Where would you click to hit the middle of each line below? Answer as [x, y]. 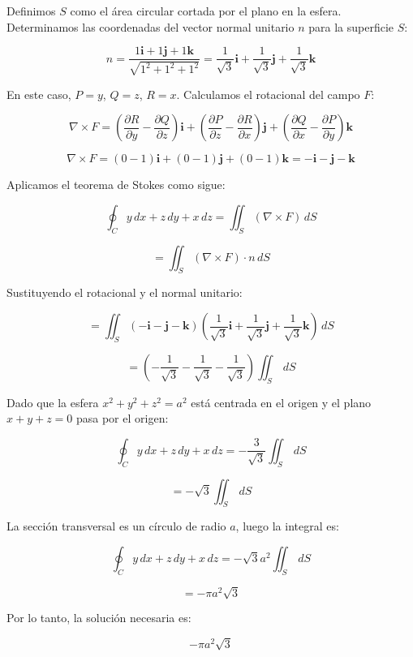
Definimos [31, 11]
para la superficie [351, 26]
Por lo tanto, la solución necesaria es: [99, 618]
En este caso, [39, 94]
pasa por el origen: [122, 418]
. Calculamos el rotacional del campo [268, 94]
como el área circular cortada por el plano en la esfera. [206, 11]
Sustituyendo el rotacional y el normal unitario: [125, 292]
